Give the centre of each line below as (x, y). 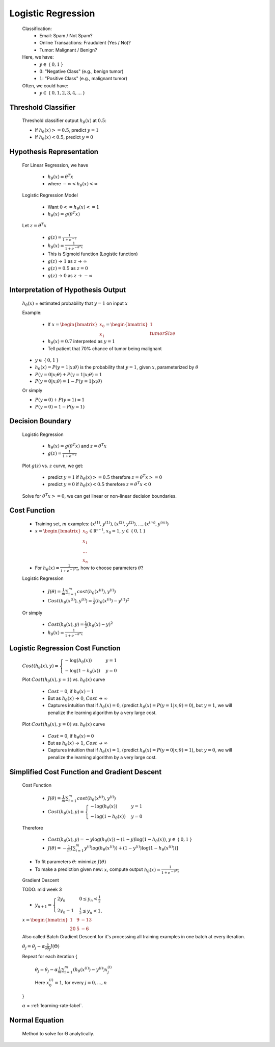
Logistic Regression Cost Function (65, 648)
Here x (42, 982)
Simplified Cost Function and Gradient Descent (86, 772)
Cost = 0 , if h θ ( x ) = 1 (71, 692)
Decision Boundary (40, 421)
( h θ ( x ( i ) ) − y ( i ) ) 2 (112, 601)
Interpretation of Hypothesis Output (68, 290)
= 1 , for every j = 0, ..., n (80, 982)
